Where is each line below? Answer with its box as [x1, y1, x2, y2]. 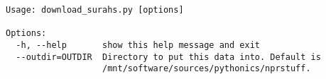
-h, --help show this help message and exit [16, 39, 260, 50]
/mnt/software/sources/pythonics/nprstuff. [102, 63, 311, 74]
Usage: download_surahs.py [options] [6, 5, 184, 15]
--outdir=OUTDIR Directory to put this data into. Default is [16, 51, 321, 62]
